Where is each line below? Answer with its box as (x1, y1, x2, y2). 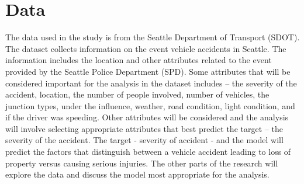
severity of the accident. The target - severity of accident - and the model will (5, 134, 284, 146)
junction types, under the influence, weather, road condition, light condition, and (5, 99, 295, 112)
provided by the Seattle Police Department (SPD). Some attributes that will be (5, 65, 291, 77)
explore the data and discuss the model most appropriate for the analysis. (5, 168, 270, 180)
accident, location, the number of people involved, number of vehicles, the (5, 88, 270, 100)
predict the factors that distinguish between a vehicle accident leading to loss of (5, 145, 291, 158)
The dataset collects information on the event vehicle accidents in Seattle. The (5, 42, 286, 54)
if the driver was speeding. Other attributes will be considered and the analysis (5, 111, 289, 123)
